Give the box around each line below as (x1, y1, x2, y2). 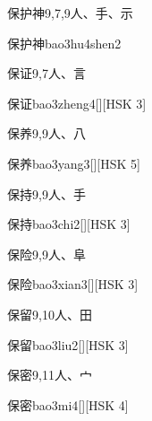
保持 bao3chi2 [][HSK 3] (7, 215, 131, 233)
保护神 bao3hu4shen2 (7, 33, 122, 52)
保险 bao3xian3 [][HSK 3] (7, 275, 139, 294)
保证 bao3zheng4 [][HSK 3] (7, 93, 147, 112)
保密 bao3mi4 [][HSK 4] (7, 395, 129, 414)
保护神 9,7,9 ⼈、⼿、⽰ (7, 4, 133, 22)
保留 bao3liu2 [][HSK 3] (7, 335, 129, 354)
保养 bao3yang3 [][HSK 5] (7, 153, 140, 172)
